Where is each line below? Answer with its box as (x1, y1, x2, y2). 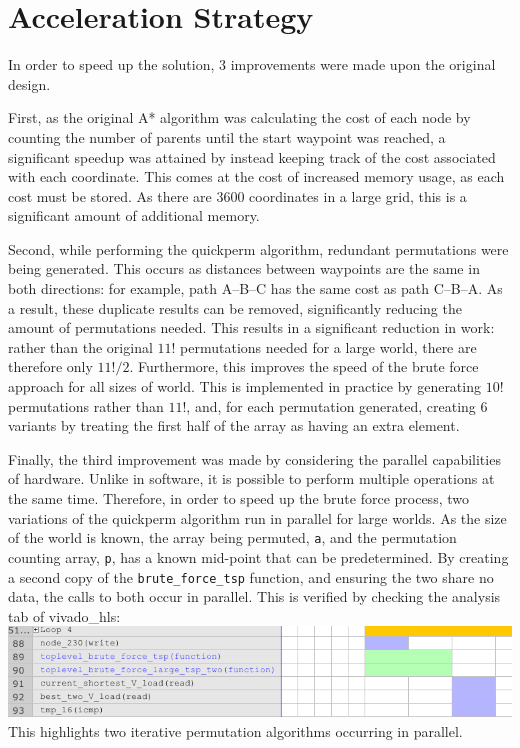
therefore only (8, 356, 93, 377)
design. (8, 73, 51, 94)
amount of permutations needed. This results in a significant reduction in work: (8, 317, 495, 338)
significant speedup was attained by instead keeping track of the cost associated (8, 146, 496, 167)
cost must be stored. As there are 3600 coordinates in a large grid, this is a (8, 185, 467, 206)
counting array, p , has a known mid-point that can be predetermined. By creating (8, 546, 509, 567)
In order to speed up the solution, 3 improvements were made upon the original (8, 54, 496, 75)
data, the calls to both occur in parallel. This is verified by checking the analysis (8, 586, 501, 607)
